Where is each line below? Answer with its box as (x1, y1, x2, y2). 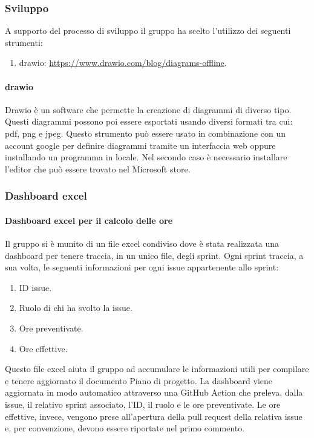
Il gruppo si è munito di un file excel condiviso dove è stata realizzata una (5, 237, 279, 249)
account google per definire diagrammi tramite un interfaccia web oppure (5, 139, 276, 151)
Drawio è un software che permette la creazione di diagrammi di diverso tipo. (5, 103, 292, 116)
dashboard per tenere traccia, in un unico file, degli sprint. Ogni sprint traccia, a (5, 249, 304, 261)
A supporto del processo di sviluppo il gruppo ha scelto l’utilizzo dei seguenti (5, 24, 291, 37)
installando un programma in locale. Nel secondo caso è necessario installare (5, 151, 287, 163)
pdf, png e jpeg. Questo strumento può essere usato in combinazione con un (5, 126, 286, 139)
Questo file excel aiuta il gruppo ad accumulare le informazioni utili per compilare (5, 362, 309, 375)
